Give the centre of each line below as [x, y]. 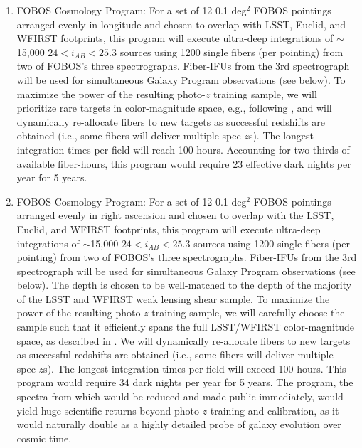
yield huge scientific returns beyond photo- [110, 410]
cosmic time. [44, 438]
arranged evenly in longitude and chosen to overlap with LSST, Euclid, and [181, 24]
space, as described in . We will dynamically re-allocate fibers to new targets [183, 340]
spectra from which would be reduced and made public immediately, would [180, 396]
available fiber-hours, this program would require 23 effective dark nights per [184, 163]
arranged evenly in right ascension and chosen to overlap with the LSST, [175, 215]
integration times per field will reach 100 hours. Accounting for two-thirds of [183, 149]
